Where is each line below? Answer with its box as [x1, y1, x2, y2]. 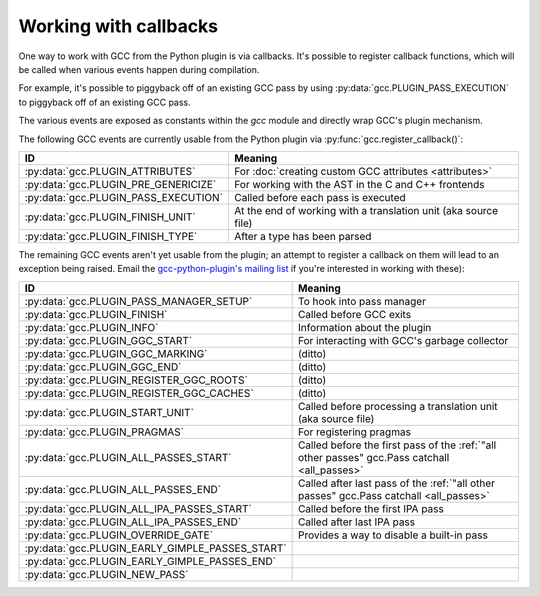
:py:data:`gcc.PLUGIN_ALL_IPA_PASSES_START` [24, 501, 252, 515]
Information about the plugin [297, 320, 432, 334]
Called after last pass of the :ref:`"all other [297, 476, 495, 490]
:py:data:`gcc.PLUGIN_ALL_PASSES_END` [24, 482, 222, 496]
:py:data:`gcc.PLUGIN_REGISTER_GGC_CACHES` [24, 386, 254, 400]
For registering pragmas [297, 425, 412, 439]
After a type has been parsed [234, 229, 372, 243]
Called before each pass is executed [234, 190, 407, 204]
